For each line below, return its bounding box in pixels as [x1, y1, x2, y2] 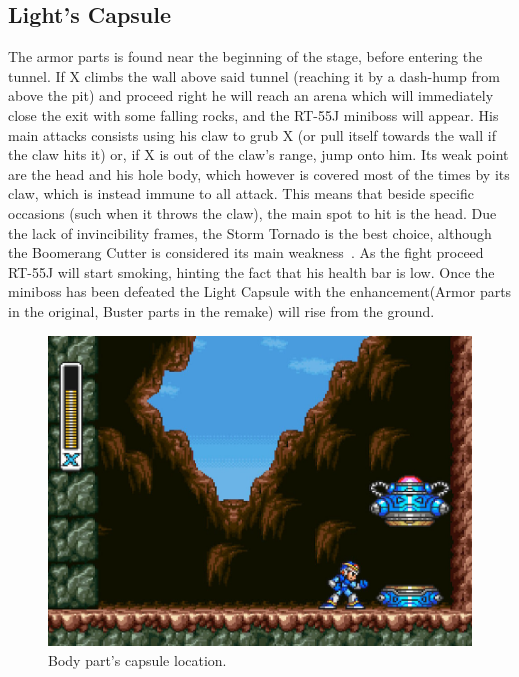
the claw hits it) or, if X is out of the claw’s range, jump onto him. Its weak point [8, 144, 509, 165]
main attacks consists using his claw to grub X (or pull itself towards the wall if [8, 124, 496, 145]
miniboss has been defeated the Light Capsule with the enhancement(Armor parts [8, 281, 512, 302]
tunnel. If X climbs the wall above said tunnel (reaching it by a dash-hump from [8, 65, 500, 86]
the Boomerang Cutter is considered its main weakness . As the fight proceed [8, 242, 484, 263]
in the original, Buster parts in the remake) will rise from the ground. [8, 300, 435, 321]
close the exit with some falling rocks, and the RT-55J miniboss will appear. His [8, 104, 499, 125]
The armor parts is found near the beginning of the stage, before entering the [8, 46, 483, 67]
